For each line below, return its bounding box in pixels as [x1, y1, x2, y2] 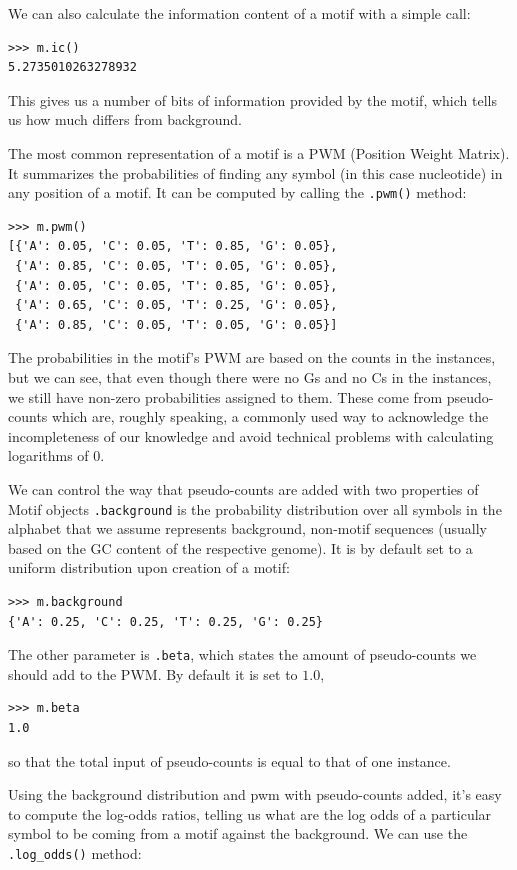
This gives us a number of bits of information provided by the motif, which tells [8, 89, 497, 110]
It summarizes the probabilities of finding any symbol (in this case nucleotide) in [8, 162, 503, 183]
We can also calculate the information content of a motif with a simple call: [8, 3, 471, 23]
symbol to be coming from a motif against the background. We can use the [8, 823, 468, 844]
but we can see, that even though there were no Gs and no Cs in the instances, [8, 366, 492, 387]
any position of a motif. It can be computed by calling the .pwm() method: [8, 182, 467, 203]
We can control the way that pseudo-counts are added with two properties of [8, 478, 479, 499]
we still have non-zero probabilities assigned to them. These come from [8, 386, 443, 407]
